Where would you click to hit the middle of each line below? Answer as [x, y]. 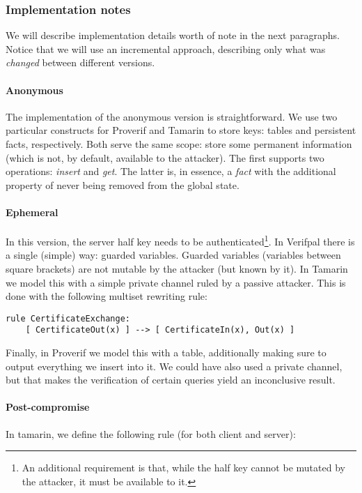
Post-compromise [48, 407]
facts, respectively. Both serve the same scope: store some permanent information [179, 143]
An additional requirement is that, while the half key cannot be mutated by [183, 468]
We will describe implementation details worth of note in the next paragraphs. [173, 35]
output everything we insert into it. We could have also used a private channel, [174, 366]
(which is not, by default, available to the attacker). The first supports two [165, 157]
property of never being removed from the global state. [123, 184]
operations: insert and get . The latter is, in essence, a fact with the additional [171, 171]
